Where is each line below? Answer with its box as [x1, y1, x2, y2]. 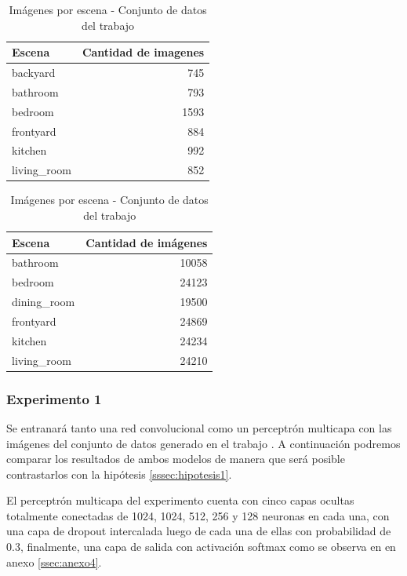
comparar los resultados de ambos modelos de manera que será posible [6, 450, 345, 467]
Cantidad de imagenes [82, 44, 205, 60]
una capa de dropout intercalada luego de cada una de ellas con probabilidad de [6, 523, 391, 539]
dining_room [12, 293, 75, 310]
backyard [12, 64, 56, 81]
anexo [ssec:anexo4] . [6, 553, 102, 570]
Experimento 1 [6, 388, 102, 408]
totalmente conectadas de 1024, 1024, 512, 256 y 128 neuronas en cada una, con [6, 507, 390, 523]
